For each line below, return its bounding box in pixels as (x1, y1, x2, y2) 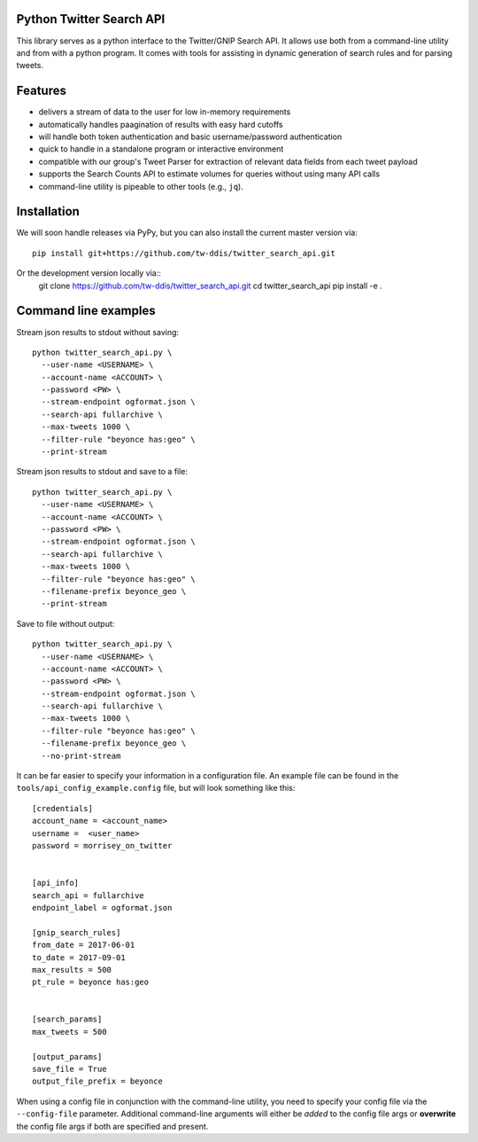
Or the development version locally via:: (16, 268, 161, 278)
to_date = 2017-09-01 (32, 952, 126, 962)
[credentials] (32, 803, 93, 813)
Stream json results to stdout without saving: (16, 326, 180, 337)
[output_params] (32, 1052, 103, 1061)
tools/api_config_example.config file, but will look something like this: (16, 783, 296, 794)
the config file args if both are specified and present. (16, 1121, 209, 1131)
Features (16, 83, 66, 98)
